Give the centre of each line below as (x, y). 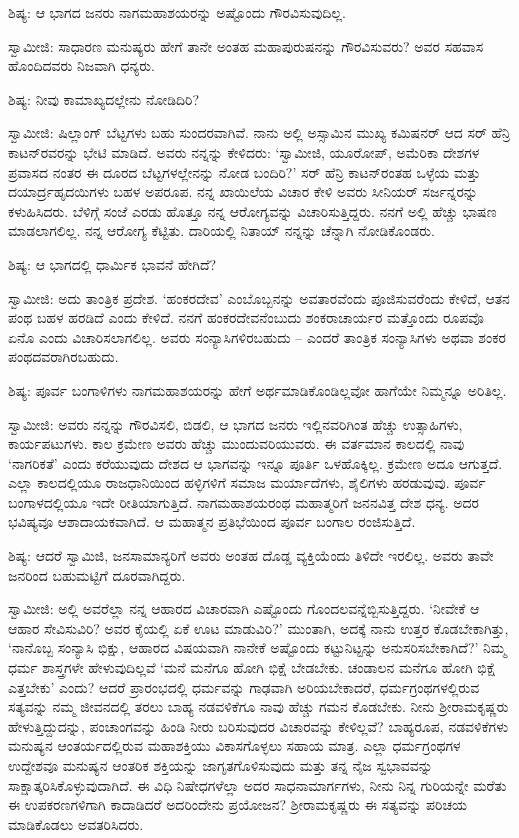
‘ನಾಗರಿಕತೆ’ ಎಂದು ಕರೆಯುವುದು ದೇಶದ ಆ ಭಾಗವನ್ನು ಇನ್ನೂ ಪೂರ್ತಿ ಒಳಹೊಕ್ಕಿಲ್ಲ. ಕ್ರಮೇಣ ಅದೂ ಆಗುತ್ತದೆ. (255, 462)
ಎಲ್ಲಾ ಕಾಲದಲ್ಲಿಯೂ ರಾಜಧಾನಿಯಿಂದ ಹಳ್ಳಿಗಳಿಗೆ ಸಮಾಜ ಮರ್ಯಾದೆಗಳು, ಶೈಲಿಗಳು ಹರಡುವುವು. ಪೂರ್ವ (247, 482)
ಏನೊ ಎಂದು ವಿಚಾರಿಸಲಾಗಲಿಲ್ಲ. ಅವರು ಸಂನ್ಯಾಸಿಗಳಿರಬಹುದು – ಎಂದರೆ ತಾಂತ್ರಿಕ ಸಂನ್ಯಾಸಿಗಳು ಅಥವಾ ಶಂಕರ (257, 336)
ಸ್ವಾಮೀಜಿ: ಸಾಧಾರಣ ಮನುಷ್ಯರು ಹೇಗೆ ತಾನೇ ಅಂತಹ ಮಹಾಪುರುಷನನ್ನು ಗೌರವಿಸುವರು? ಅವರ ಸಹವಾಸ (246, 45)
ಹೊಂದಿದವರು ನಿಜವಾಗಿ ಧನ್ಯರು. (81, 65)
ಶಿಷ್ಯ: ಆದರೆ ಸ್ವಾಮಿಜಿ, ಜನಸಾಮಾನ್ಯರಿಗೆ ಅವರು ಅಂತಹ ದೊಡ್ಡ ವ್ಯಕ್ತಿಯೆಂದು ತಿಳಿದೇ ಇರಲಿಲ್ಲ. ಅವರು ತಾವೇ (251, 555)
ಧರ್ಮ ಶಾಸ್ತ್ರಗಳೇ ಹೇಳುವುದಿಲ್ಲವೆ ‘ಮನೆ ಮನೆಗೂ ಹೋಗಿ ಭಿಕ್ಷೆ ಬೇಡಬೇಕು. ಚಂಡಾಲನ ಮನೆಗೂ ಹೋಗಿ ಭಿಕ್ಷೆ (252, 667)
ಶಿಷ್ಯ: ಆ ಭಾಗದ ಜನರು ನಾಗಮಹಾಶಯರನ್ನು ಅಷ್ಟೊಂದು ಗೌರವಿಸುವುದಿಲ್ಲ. (177, 12)
